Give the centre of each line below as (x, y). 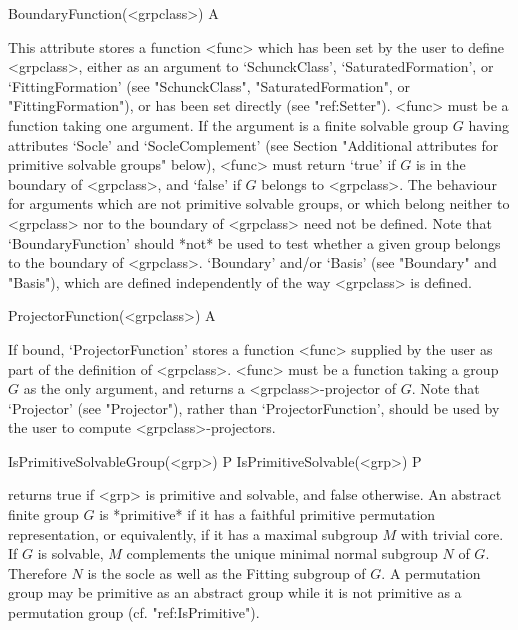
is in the (440, 164)
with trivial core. (452, 533)
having (488, 124)
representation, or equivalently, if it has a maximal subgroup (193, 533)
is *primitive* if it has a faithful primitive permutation (267, 514)
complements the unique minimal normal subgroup (282, 553)
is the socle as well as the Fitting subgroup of (226, 572)
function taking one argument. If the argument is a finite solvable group (228, 124)
